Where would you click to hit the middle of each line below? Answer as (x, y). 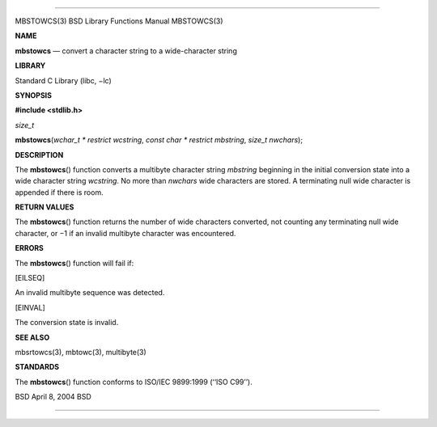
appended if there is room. (59, 192)
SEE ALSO (32, 337)
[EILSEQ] (30, 278)
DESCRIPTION (39, 154)
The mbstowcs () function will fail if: (74, 263)
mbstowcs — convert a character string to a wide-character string (126, 51)
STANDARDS (37, 367)
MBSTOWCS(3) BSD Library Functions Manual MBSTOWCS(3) (119, 21)
